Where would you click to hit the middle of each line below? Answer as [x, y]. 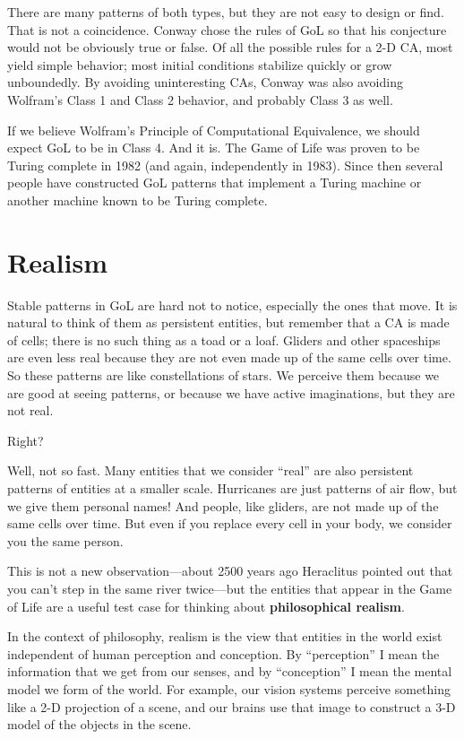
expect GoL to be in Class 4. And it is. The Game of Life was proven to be [214, 148]
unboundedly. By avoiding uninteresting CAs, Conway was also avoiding [205, 82]
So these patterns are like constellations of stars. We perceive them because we [223, 375]
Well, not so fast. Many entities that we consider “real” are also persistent [211, 470]
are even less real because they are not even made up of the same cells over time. [229, 357]
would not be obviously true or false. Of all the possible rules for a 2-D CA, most [230, 47]
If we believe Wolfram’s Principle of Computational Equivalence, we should [214, 130]
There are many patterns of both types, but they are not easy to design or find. [226, 12]
